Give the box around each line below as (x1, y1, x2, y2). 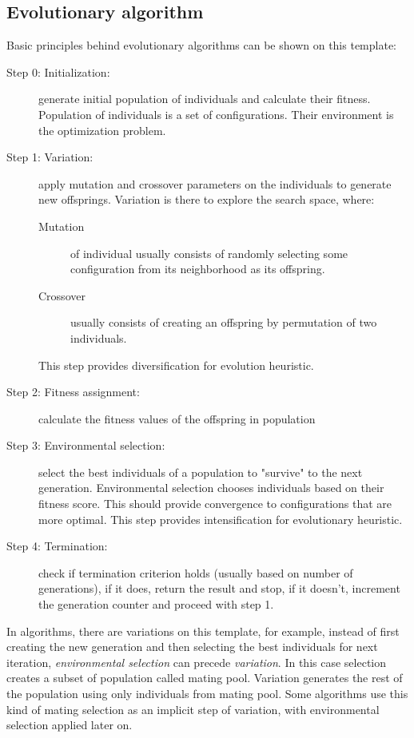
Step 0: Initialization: (6, 63, 110, 80)
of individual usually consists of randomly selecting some (70, 244, 348, 261)
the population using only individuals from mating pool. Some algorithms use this (6, 685, 408, 702)
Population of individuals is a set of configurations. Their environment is (38, 105, 394, 122)
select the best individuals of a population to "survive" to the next (38, 463, 363, 480)
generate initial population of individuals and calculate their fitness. (38, 90, 371, 107)
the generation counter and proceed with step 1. (38, 596, 274, 613)
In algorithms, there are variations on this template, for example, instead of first (6, 622, 400, 639)
